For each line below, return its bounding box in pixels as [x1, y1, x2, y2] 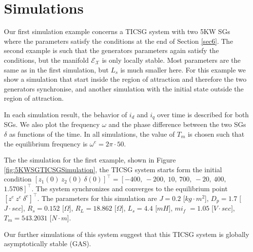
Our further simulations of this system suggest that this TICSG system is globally [4, 229, 250, 239]
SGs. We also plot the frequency [4, 119, 100, 129]
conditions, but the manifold [4, 54, 89, 65]
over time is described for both [157, 109, 249, 119]
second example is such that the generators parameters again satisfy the [4, 45, 219, 55]
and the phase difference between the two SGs [108, 119, 246, 129]
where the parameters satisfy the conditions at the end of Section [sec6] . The [4, 36, 233, 46]
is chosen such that [188, 128, 245, 139]
